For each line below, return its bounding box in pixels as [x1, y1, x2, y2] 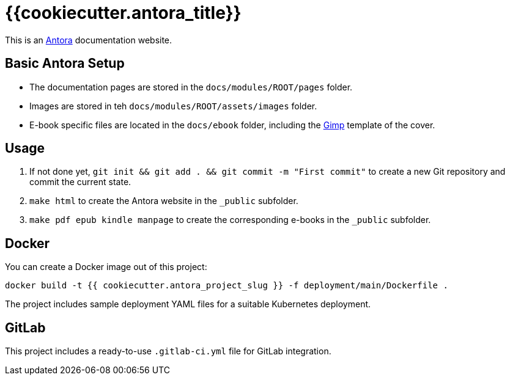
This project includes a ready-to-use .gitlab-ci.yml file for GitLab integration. [5, 346, 331, 357]
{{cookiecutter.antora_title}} [5, 2, 242, 23]
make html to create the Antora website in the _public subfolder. [29, 195, 298, 206]
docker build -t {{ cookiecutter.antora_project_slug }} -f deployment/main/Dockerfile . [5, 280, 448, 291]
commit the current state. [29, 177, 131, 188]
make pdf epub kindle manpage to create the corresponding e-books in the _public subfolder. [29, 214, 431, 225]
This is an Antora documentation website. [5, 34, 172, 45]
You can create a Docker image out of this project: [5, 261, 207, 272]
